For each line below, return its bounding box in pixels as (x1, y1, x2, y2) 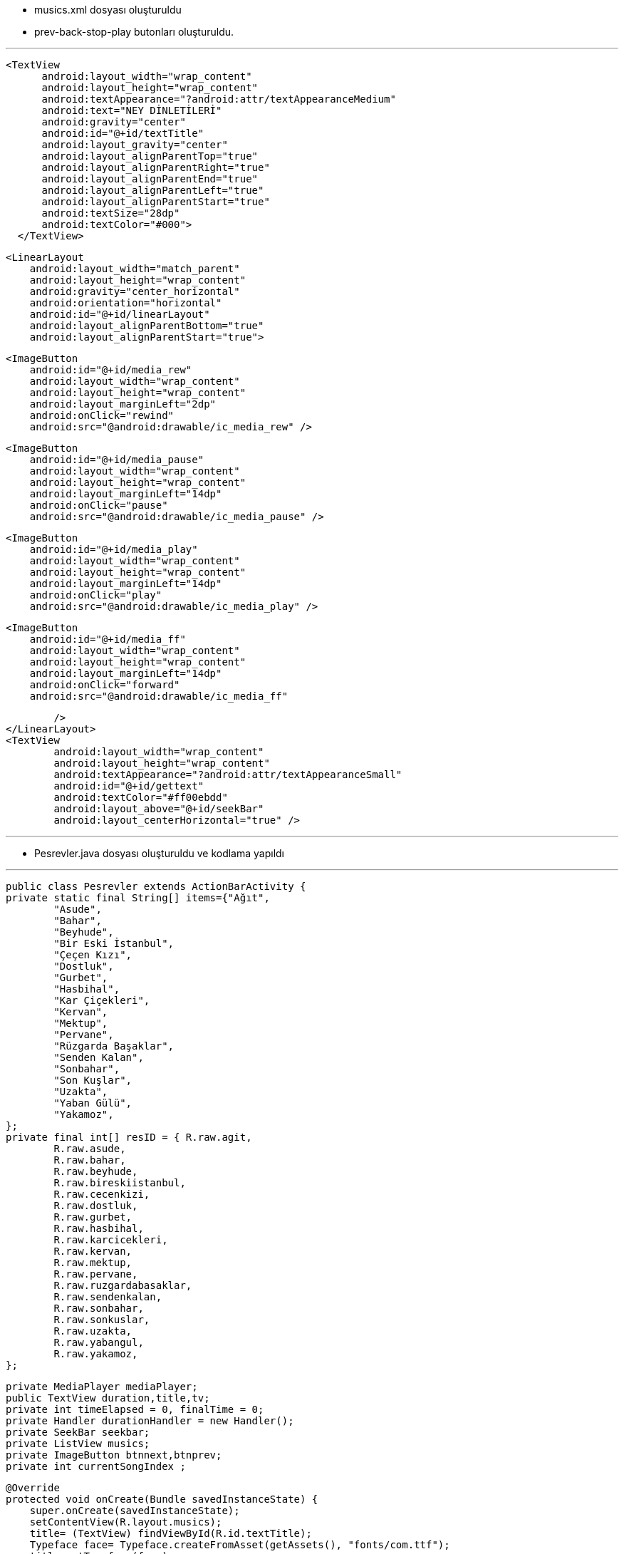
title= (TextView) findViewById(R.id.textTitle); (29, 1528, 312, 1539)
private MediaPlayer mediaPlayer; (6, 1381, 198, 1392)
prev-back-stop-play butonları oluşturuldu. (34, 26, 234, 38)
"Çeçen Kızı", (53, 949, 132, 960)
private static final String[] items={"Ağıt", (6, 892, 270, 903)
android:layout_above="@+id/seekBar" (53, 803, 264, 814)
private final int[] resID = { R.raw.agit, (6, 1131, 252, 1143)
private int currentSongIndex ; (6, 1461, 186, 1472)
